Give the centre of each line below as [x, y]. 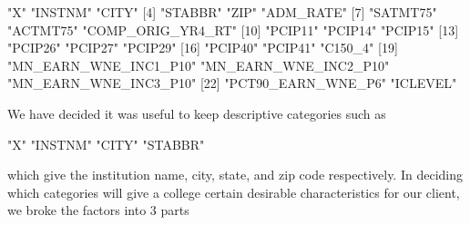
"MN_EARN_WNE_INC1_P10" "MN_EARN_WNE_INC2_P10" [199, 65]
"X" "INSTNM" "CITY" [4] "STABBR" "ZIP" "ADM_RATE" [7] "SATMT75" [222, 12]
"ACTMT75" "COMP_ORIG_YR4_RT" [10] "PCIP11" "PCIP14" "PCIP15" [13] [233, 29]
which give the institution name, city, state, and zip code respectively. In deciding [235, 175]
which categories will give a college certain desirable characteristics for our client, [234, 192]
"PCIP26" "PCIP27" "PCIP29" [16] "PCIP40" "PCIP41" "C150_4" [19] [203, 48]
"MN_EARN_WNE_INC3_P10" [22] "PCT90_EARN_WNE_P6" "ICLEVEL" [232, 83]
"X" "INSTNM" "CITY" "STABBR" [106, 144]
